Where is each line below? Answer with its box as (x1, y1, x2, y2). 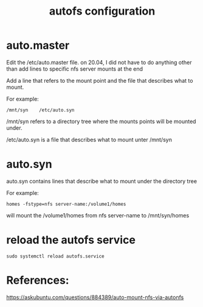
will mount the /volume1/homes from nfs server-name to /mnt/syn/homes (6, 211, 190, 219)
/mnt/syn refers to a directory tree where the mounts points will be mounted (6, 118, 196, 125)
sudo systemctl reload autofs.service (6, 253, 105, 259)
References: (6, 273, 69, 287)
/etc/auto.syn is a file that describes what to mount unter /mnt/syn (6, 136, 172, 143)
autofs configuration (49, 4, 156, 18)
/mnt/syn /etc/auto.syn (6, 107, 75, 113)
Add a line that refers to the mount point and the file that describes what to (6, 77, 193, 84)
